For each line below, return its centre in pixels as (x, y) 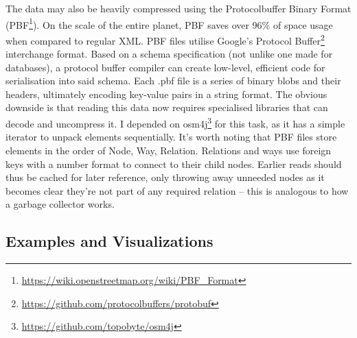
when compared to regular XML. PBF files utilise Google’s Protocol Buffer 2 (165, 39)
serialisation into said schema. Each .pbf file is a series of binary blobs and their (173, 81)
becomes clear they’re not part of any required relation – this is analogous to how (177, 190)
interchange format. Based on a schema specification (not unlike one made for (169, 54)
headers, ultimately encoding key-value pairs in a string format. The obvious (166, 94)
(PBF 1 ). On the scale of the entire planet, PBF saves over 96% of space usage (169, 23)
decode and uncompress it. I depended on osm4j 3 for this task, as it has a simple (175, 122)
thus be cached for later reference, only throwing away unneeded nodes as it (165, 177)
